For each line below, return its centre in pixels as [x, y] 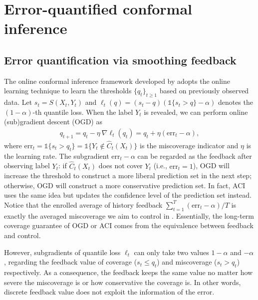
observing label [27, 165]
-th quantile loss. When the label [83, 112]
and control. [22, 235]
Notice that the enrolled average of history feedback [83, 204]
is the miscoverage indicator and [189, 145]
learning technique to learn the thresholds [68, 91]
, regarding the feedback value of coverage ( [71, 262]
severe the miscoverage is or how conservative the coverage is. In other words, [123, 282]
